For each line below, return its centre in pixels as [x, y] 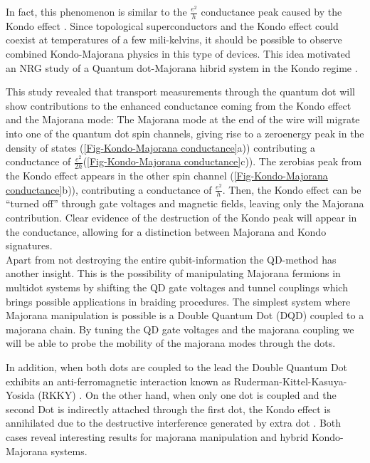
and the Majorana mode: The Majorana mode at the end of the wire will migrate [183, 119]
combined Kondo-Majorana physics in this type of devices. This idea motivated [178, 54]
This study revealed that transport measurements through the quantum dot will [180, 92]
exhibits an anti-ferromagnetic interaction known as [118, 381]
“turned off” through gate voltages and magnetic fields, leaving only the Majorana [185, 203]
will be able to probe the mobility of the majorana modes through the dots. [171, 343]
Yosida [20, 395]
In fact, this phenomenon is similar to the [96, 11]
